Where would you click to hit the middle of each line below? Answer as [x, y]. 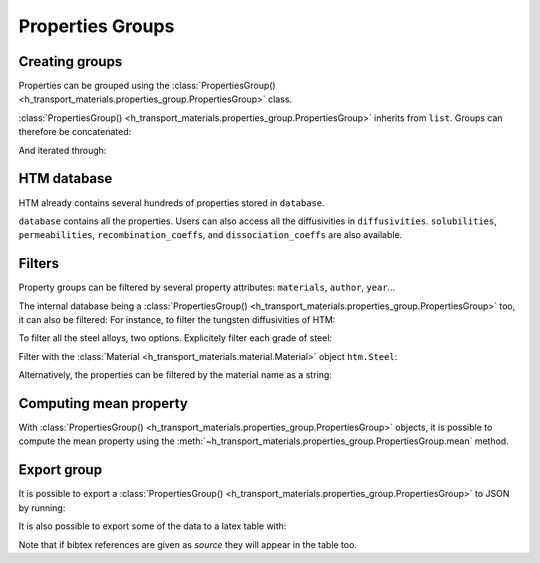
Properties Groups [96, 26]
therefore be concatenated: [75, 132]
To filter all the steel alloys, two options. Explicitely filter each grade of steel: [175, 338]
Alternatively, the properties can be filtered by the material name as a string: [175, 375]
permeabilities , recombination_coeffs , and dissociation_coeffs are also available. [210, 235]
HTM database [65, 178]
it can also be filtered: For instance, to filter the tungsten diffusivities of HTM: [177, 319]
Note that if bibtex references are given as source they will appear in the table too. [187, 544]
